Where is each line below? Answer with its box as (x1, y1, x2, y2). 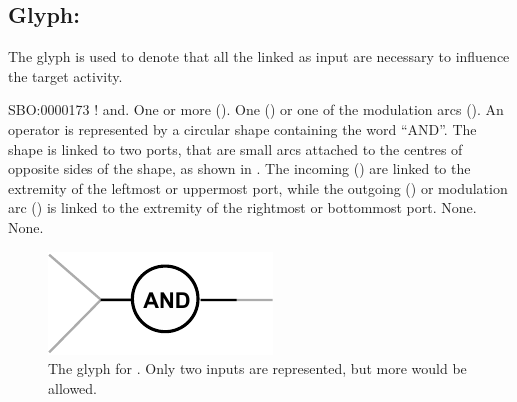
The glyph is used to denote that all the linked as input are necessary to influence (8, 46, 510, 67)
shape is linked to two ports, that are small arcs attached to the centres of (8, 138, 463, 159)
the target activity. (8, 65, 123, 86)
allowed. (48, 377, 97, 398)
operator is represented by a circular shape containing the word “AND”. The (8, 118, 477, 139)
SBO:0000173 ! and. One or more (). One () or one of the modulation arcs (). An (8, 99, 504, 120)
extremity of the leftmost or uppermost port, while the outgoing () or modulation (8, 177, 508, 198)
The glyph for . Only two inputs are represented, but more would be (48, 358, 467, 379)
